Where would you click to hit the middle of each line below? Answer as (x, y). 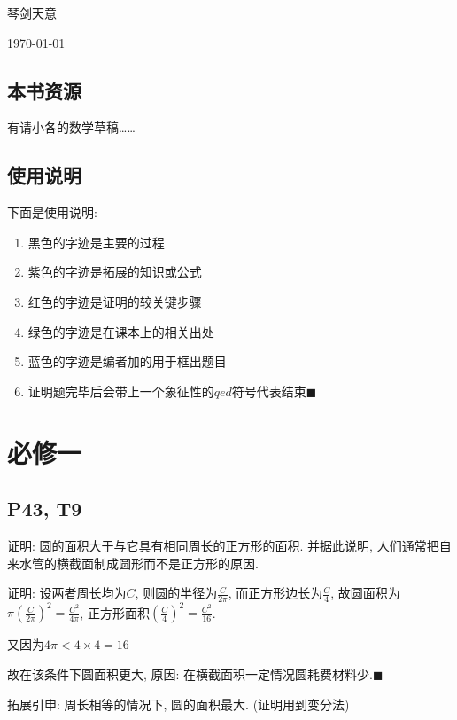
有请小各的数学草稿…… (71, 127)
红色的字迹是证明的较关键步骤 (115, 301)
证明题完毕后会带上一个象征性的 (121, 391)
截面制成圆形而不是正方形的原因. (163, 563)
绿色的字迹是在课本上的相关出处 (121, 331)
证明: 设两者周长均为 (67, 593)
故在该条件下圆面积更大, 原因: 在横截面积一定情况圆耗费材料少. (190, 674)
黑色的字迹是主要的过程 (96, 242)
